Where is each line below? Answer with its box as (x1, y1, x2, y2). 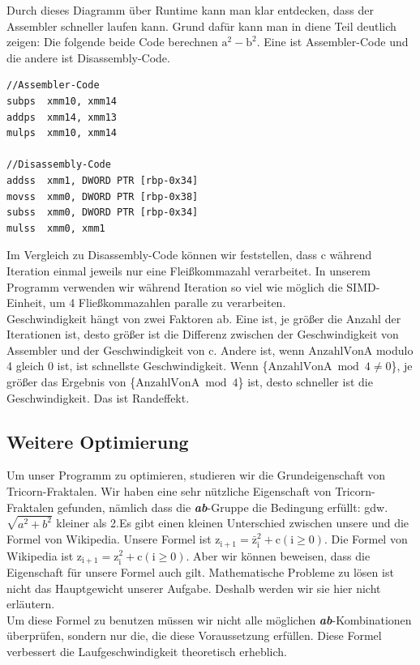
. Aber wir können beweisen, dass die (186, 547, 371, 564)
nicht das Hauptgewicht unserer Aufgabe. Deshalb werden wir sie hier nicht (6, 579, 381, 596)
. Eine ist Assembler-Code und (256, 33, 409, 50)
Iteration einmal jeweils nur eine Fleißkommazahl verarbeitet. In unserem (6, 262, 371, 279)
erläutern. (6, 595, 55, 612)
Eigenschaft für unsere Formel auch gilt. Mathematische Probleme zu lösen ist (6, 564, 394, 581)
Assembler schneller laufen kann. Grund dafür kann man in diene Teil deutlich (6, 17, 396, 34)
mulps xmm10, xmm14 (6, 127, 118, 139)
